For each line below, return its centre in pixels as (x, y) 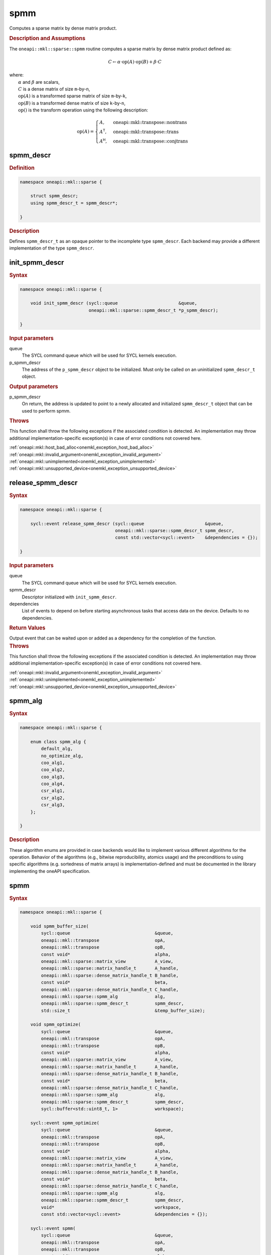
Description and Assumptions (47, 39)
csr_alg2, (53, 798)
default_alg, (57, 749)
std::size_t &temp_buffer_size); (123, 1011)
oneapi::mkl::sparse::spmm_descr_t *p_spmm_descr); (153, 310)
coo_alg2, (53, 770)
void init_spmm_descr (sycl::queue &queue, (114, 303)
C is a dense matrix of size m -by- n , (54, 89)
